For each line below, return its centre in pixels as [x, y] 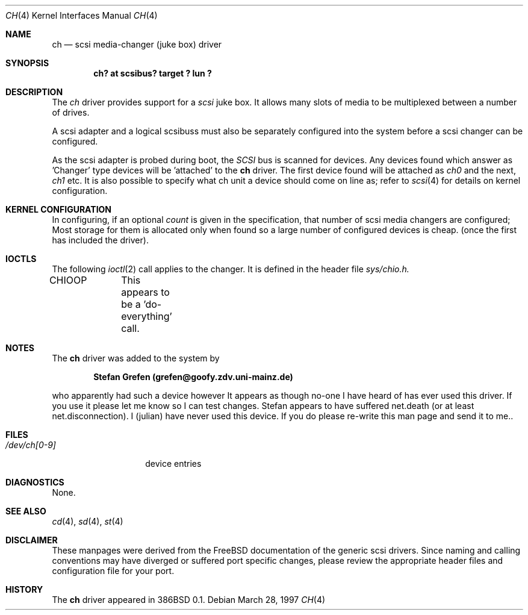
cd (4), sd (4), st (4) [88, 521]
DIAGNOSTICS [35, 482]
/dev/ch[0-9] [31, 445]
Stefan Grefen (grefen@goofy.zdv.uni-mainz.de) [193, 377]
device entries [173, 464]
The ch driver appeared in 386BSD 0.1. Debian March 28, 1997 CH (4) [189, 600]
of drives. [71, 112]
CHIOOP [68, 280]
